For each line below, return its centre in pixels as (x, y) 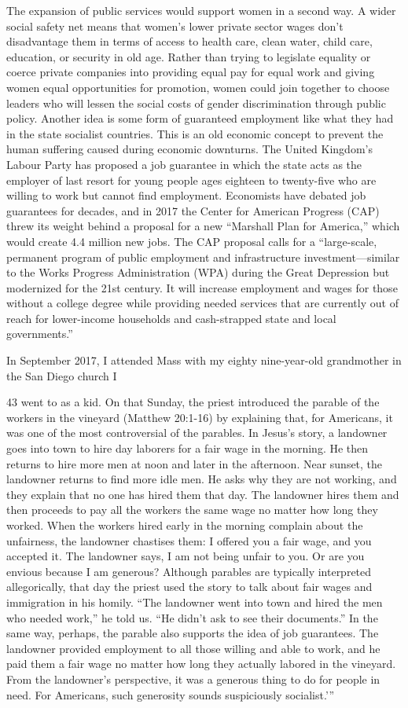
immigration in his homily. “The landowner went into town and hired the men (195, 602)
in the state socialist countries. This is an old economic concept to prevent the (195, 133)
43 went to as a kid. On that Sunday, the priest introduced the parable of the (193, 402)
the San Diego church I (62, 375)
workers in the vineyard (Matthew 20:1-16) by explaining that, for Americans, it (200, 417)
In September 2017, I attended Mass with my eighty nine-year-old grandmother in (204, 360)
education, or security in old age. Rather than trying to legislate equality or (189, 56)
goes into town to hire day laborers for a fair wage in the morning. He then (187, 448)
